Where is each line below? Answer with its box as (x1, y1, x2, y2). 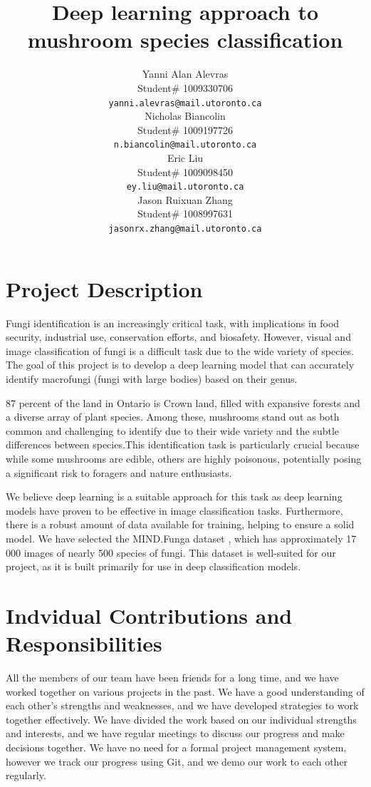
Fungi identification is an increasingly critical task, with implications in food (6, 315, 340, 330)
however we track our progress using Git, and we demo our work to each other (6, 753, 348, 768)
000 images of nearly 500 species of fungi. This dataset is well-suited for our (6, 545, 336, 560)
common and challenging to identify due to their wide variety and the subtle (6, 423, 340, 438)
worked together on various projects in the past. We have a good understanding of (6, 684, 365, 699)
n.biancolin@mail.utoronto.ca (113, 140, 257, 150)
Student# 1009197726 (137, 122, 234, 137)
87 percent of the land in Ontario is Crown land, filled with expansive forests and (6, 395, 360, 410)
